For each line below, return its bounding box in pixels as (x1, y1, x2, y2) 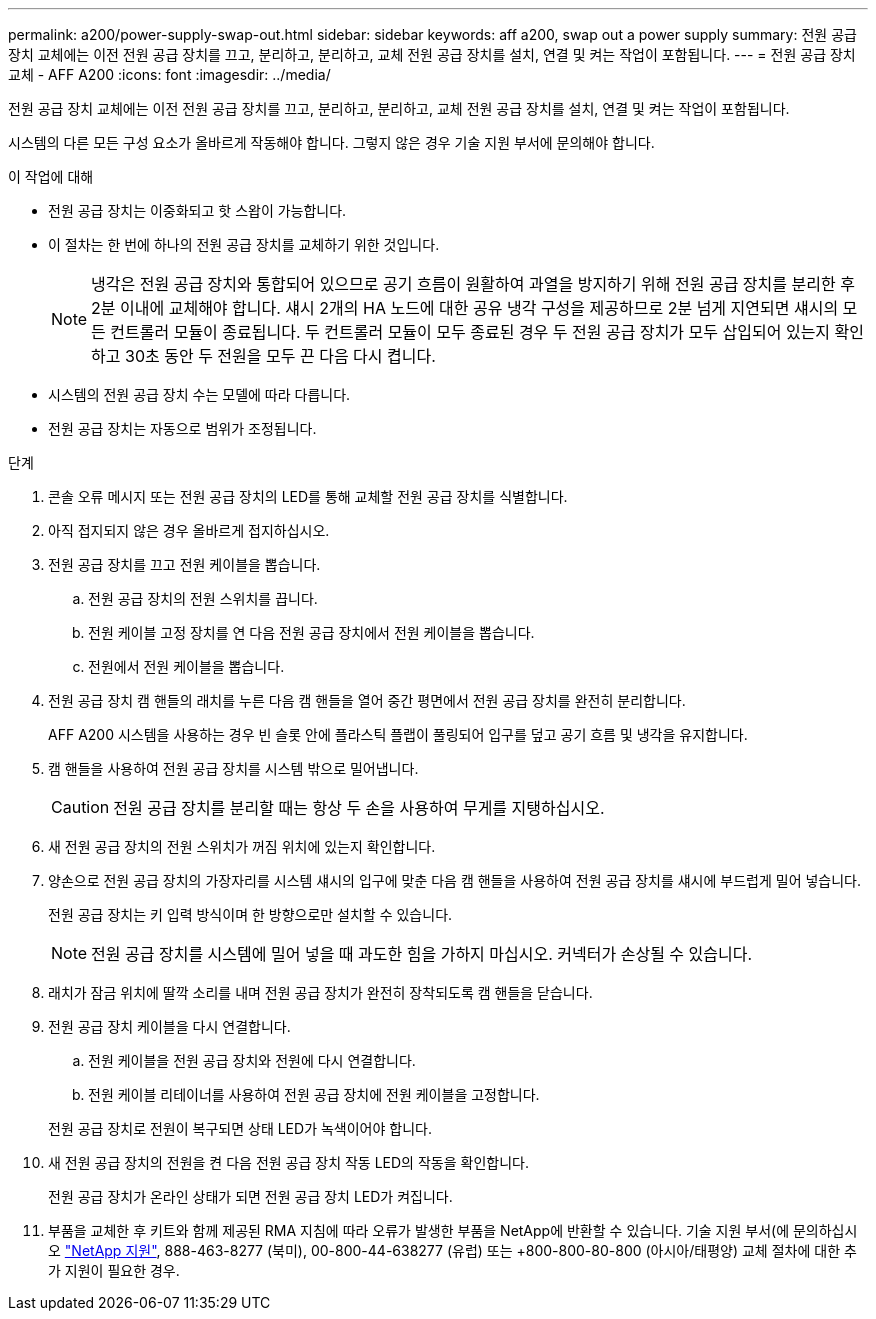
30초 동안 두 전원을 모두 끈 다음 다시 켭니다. (125, 346, 436, 366)
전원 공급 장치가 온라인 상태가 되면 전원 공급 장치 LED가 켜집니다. (48, 1188, 453, 1205)
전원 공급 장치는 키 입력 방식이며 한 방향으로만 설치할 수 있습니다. (48, 906, 453, 923)
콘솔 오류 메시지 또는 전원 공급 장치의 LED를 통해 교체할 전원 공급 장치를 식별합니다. (48, 488, 568, 505)
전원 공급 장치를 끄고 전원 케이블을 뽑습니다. (48, 556, 321, 573)
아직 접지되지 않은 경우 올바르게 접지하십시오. (48, 522, 330, 539)
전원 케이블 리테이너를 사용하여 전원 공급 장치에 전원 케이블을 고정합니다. (88, 1086, 540, 1103)
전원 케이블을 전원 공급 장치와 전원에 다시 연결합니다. (88, 1052, 416, 1069)
